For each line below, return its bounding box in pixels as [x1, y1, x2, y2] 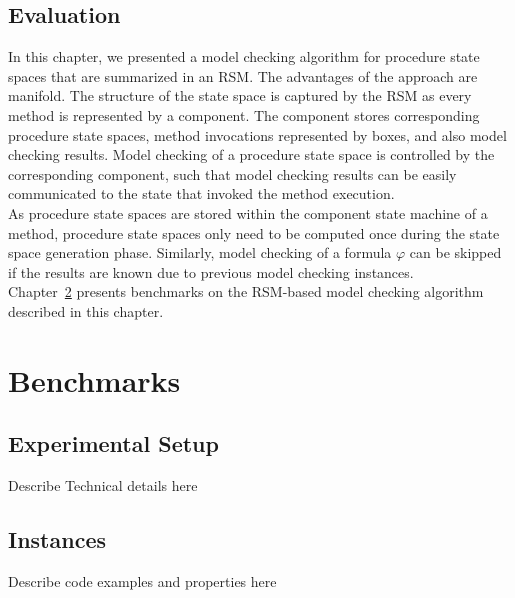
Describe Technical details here [8, 475, 198, 496]
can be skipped [409, 242, 502, 263]
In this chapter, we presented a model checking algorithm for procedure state [8, 46, 480, 67]
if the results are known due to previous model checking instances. [8, 261, 414, 282]
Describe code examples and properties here [8, 570, 277, 591]
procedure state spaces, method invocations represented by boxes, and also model [8, 124, 507, 145]
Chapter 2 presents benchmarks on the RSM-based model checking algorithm [8, 281, 484, 302]
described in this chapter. [8, 300, 164, 321]
